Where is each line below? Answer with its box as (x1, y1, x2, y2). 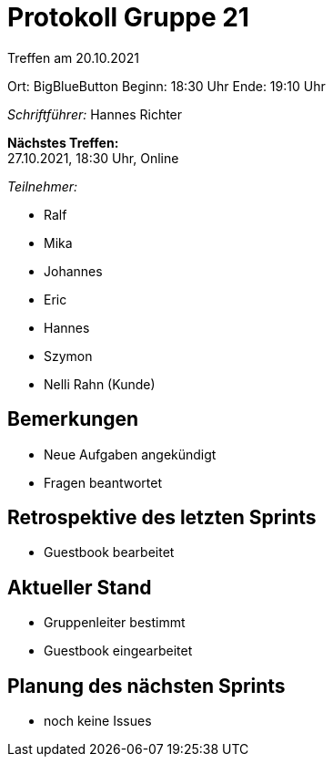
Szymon (44, 347, 93, 364)
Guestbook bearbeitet (44, 544, 175, 561)
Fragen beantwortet (44, 474, 163, 490)
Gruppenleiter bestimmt (44, 614, 186, 631)
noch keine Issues (44, 713, 152, 729)
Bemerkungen (7, 408, 139, 431)
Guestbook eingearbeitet (44, 643, 193, 659)
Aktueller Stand (7, 575, 152, 599)
